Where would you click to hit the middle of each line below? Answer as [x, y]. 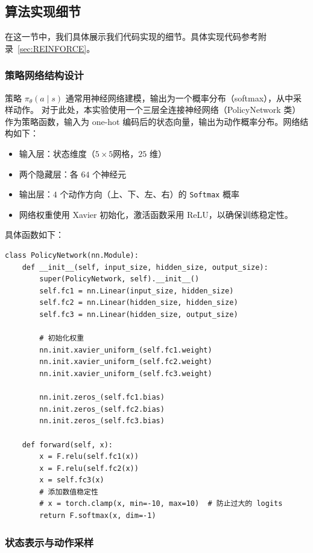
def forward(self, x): [67, 445]
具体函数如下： [34, 235]
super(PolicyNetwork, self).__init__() [119, 279]
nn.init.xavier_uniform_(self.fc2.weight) [126, 362]
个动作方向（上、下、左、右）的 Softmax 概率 [150, 194]
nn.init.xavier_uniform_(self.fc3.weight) [126, 373]
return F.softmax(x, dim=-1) [98, 516]
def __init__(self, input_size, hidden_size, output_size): [145, 267]
